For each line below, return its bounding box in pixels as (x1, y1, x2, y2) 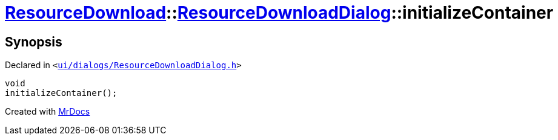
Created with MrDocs (5, 106, 90, 117)
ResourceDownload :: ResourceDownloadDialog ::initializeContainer (5, 2, 554, 23)
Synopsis (5, 34, 62, 49)
